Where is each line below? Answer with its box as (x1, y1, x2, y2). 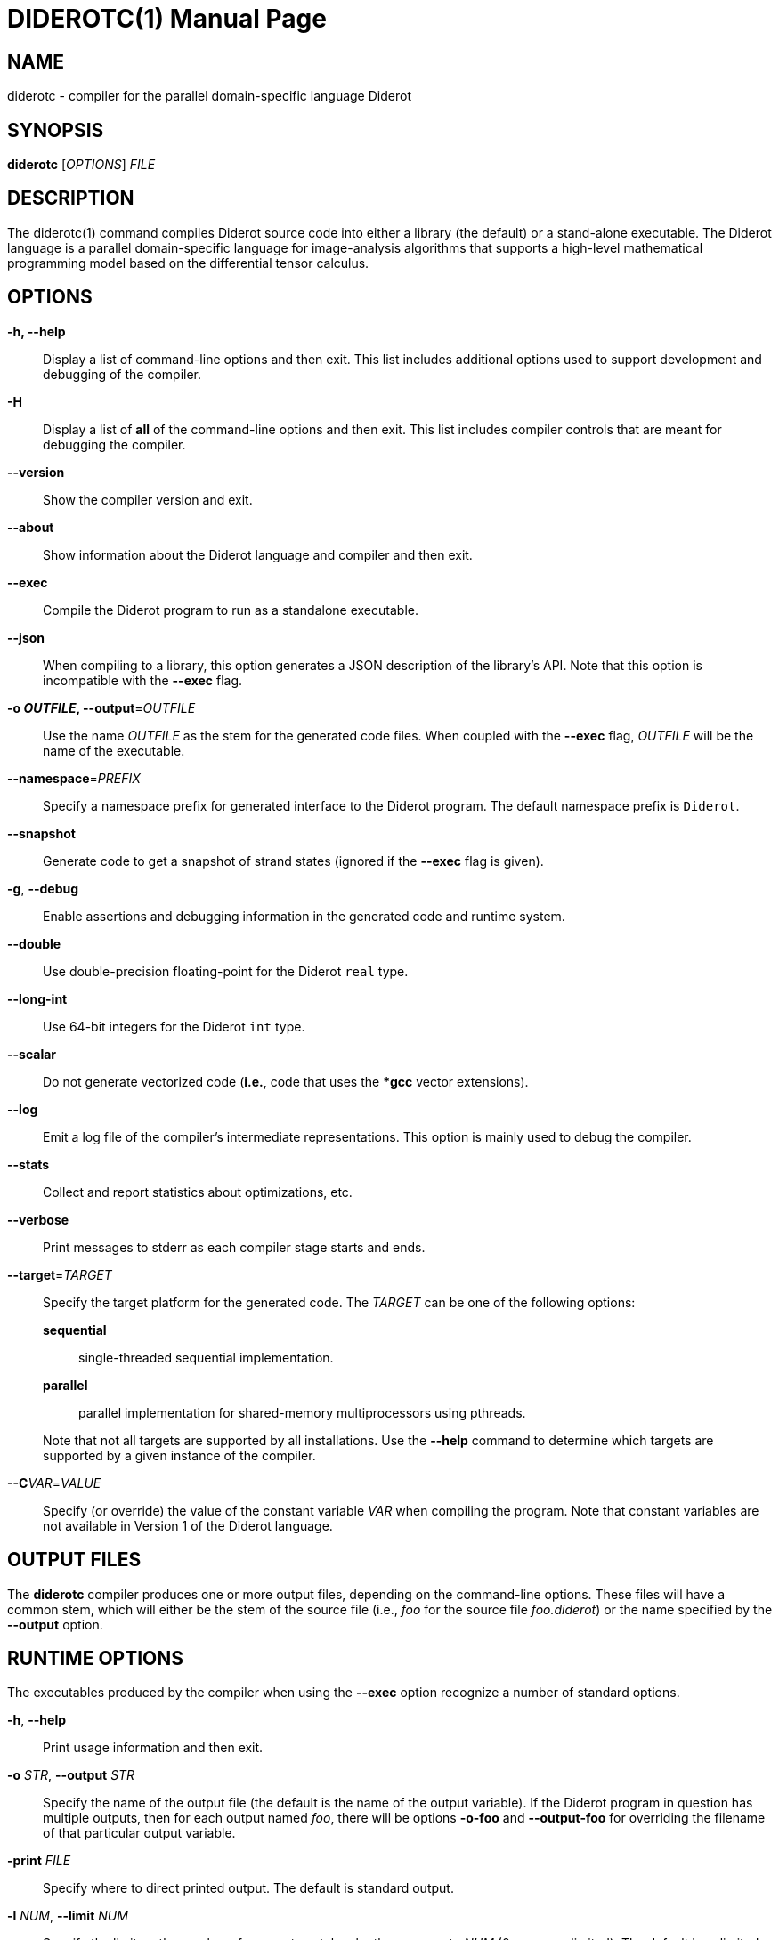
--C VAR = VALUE (7, 1475, 101, 1491)
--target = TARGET (7, 1266, 112, 1282)
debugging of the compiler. (43, 366, 202, 382)
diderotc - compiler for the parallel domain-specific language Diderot (7, 88, 411, 104)
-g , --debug (7, 880, 79, 896)
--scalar (7, 1046, 57, 1062)
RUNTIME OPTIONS (7, 1646, 184, 1669)
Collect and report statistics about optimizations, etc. (43, 1184, 353, 1200)
